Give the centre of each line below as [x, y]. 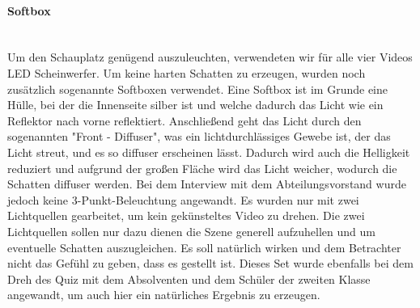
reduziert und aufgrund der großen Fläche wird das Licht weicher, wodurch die [202, 168]
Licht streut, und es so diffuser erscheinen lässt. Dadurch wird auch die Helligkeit [209, 152]
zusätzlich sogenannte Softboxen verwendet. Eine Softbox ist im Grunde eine [198, 89]
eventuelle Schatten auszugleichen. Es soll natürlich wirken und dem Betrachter [204, 247]
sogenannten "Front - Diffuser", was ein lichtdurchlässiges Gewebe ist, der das [199, 136]
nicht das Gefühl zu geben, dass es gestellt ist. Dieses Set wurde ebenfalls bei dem [210, 263]
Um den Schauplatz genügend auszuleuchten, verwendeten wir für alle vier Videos [210, 57]
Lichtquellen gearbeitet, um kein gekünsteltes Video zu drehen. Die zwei [186, 215]
